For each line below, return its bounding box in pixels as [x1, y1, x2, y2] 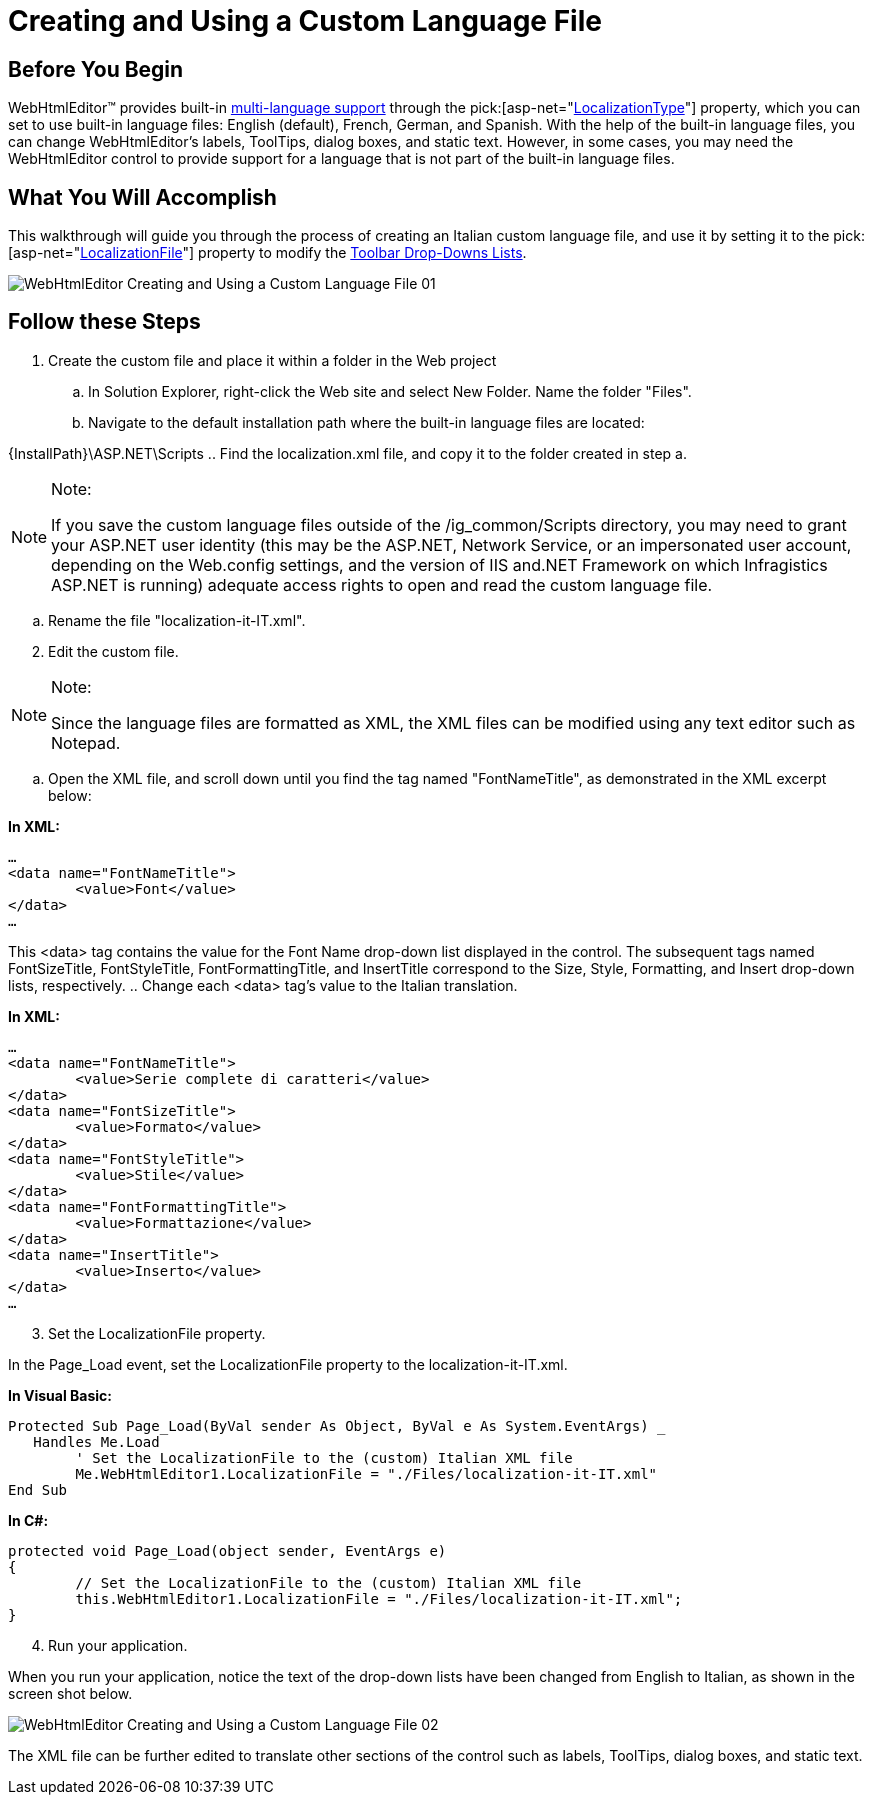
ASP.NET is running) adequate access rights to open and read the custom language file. [51, 574, 713, 595]
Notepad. [51, 732, 121, 753]
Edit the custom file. [48, 642, 179, 660]
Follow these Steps [8, 309, 201, 335]
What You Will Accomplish [8, 184, 277, 210]
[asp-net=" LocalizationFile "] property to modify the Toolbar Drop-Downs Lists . [8, 244, 527, 262]
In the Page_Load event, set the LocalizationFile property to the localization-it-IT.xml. [8, 1355, 568, 1373]
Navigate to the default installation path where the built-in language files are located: [88, 413, 645, 431]
